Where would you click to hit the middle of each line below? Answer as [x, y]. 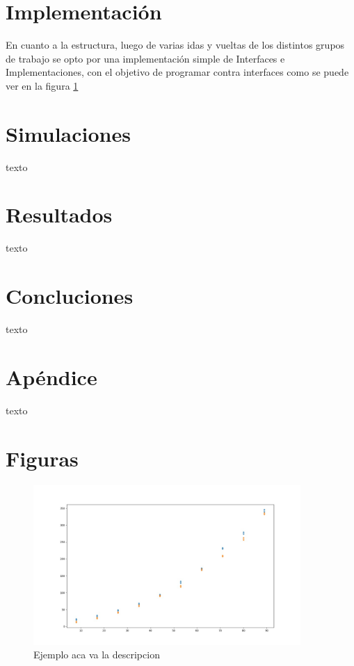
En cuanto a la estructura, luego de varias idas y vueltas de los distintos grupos [175, 45]
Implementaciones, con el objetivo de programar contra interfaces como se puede [177, 72]
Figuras [42, 458]
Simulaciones [68, 133]
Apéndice [51, 376]
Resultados [59, 214]
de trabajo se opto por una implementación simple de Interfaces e [145, 58]
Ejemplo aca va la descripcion [97, 655]
